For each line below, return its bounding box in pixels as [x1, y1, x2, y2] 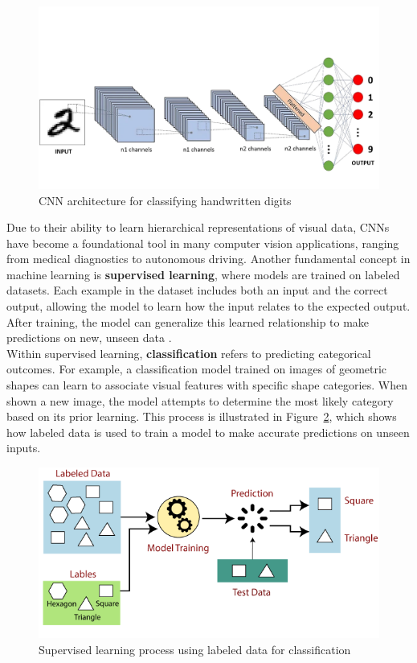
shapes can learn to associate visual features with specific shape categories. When [6, 377, 407, 393]
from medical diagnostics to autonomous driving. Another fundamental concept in [6, 250, 411, 267]
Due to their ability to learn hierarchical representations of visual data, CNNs [6, 219, 390, 236]
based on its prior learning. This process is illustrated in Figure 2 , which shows [6, 408, 397, 425]
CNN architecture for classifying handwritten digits [39, 191, 292, 208]
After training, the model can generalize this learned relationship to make [6, 313, 370, 330]
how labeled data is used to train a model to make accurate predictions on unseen [6, 423, 410, 440]
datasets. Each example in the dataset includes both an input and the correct [6, 282, 388, 299]
